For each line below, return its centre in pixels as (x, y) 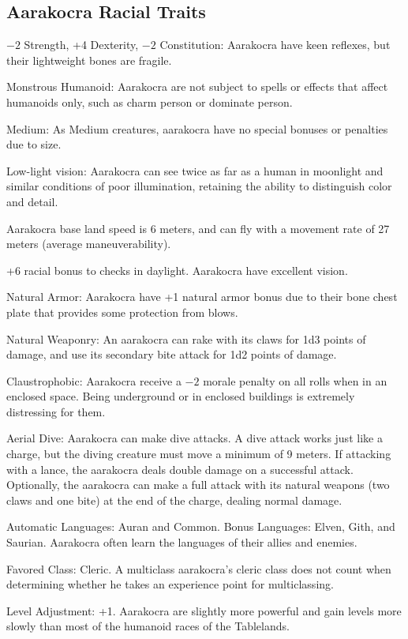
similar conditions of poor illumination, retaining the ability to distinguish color (199, 186)
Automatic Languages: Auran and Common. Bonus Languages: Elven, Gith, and (201, 526)
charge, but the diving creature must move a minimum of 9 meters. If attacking (199, 454)
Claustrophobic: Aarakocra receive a (94, 380)
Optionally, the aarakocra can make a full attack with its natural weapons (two (198, 485)
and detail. (32, 201)
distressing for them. (56, 411)
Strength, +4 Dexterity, (81, 45)
